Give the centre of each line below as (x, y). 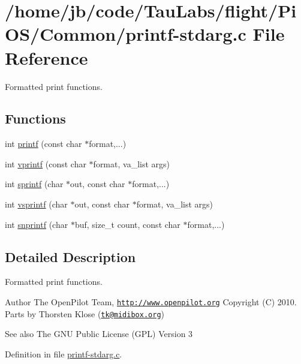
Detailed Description (70, 256)
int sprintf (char (34, 184)
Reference (46, 57)
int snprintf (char (37, 224)
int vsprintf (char (36, 204)
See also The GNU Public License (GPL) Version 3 (99, 334)
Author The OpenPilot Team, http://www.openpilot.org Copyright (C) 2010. (151, 302)
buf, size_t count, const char (127, 224)
